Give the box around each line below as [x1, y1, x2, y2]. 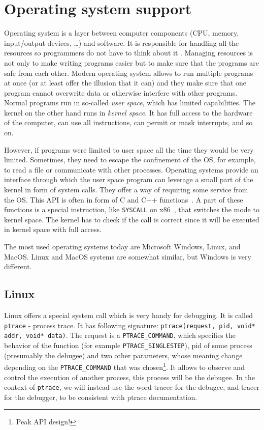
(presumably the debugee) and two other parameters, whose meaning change [4, 350, 243, 360]
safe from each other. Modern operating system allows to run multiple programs [4, 67, 253, 78]
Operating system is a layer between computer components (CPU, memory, [4, 27, 239, 38]
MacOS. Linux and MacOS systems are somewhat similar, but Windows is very [4, 251, 251, 262]
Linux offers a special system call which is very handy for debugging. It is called [4, 310, 253, 321]
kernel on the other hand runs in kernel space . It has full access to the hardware [4, 107, 253, 118]
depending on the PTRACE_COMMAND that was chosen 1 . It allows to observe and [4, 360, 245, 372]
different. [4, 261, 32, 272]
